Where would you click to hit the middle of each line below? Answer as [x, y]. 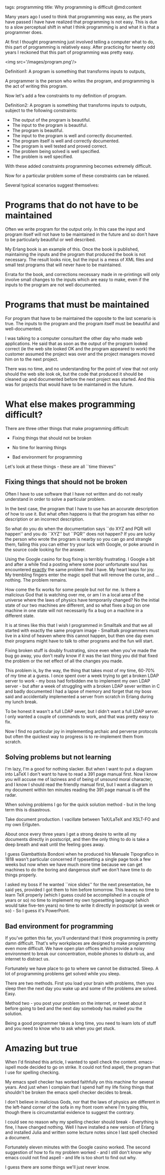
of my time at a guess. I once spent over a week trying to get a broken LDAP [82, 676]
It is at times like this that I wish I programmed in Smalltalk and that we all [79, 625]
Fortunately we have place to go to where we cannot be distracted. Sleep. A [82, 968]
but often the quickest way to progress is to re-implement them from [74, 736]
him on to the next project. [32, 359]
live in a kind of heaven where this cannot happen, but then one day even [79, 635]
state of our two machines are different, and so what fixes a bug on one [77, 605]
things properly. [21, 875]
